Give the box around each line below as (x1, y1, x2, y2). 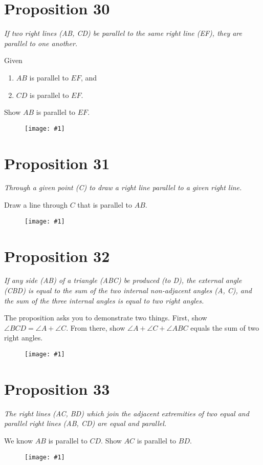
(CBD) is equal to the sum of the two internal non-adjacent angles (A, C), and (4, 285, 252, 296)
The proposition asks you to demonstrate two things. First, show (4, 312, 207, 323)
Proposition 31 (4, 152, 110, 173)
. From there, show (66, 322, 125, 333)
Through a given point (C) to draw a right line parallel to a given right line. (4, 182, 242, 193)
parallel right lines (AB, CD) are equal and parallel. (4, 418, 167, 429)
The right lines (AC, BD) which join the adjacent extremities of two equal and (4, 408, 249, 418)
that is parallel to (77, 199, 132, 210)
